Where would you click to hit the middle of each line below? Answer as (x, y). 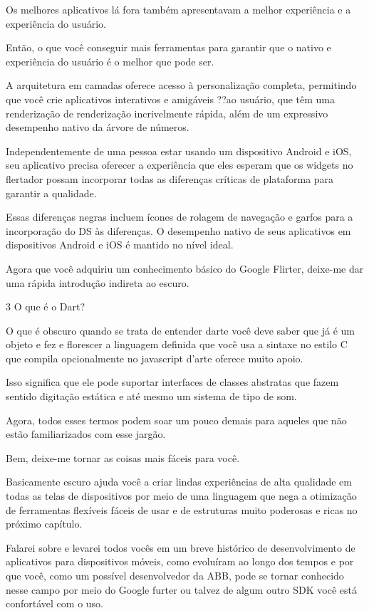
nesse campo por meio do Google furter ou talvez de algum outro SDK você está (181, 589)
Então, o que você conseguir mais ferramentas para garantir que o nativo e (168, 47)
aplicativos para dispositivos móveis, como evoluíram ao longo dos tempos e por (180, 561)
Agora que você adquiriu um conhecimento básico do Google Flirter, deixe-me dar (185, 268)
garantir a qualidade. (51, 193)
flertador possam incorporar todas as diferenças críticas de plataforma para (170, 178)
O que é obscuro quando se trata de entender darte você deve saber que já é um (180, 330)
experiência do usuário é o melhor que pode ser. (110, 61)
